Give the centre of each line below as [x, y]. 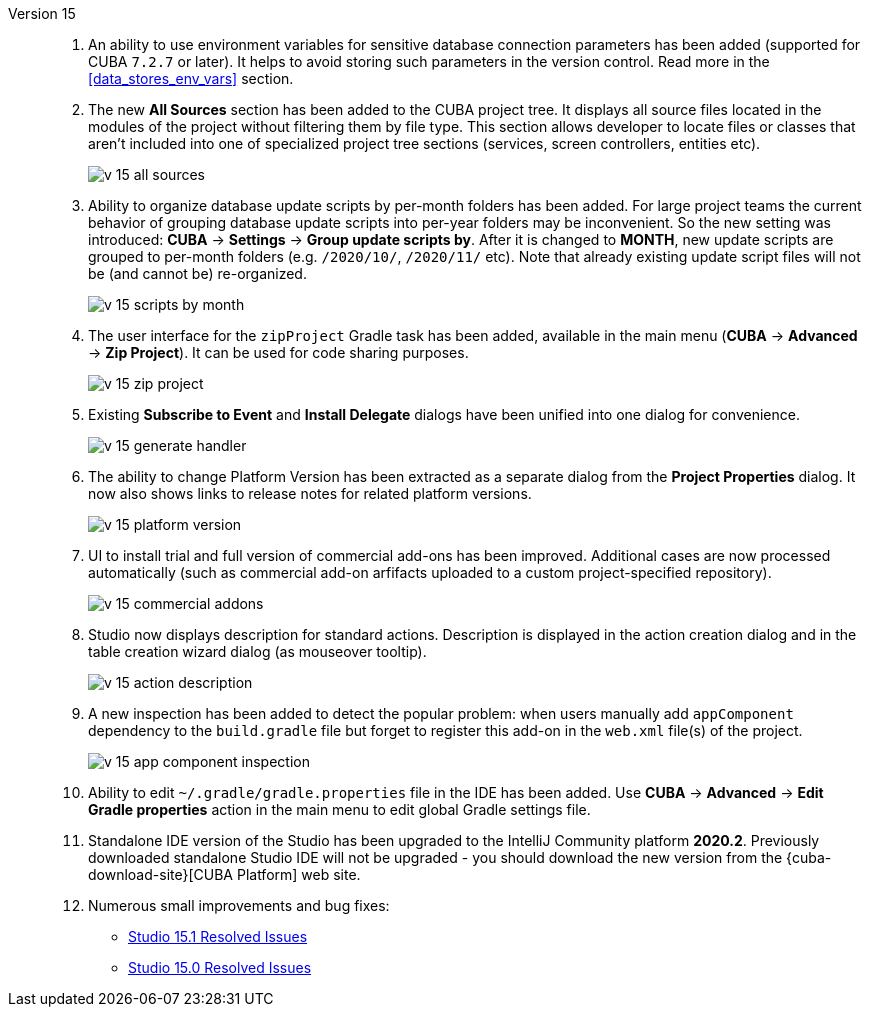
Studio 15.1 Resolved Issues [218, 936]
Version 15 [42, 13]
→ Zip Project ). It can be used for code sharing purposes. [278, 352]
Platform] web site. [298, 874]
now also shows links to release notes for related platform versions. [310, 493]
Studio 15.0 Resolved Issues [220, 967]
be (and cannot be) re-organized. [197, 273]
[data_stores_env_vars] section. [191, 78]
